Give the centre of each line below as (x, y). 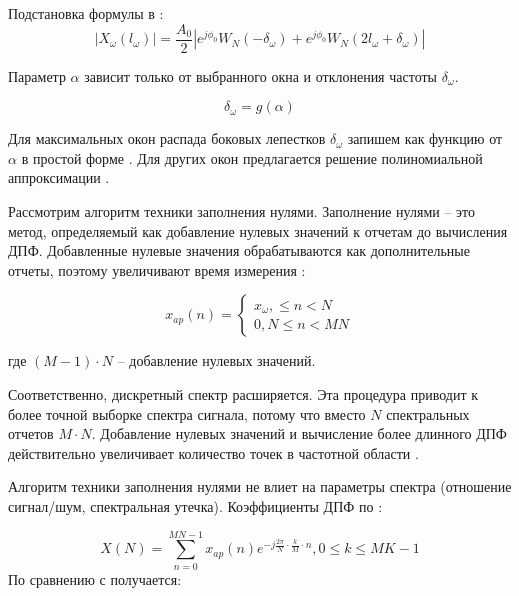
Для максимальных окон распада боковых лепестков (167, 138)
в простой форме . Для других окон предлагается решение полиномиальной (252, 157)
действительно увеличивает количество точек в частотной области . (213, 452)
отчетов (31, 433)
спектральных (428, 413)
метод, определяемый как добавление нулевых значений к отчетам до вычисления (258, 230)
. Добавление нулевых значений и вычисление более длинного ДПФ (299, 433)
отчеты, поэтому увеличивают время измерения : (157, 269)
